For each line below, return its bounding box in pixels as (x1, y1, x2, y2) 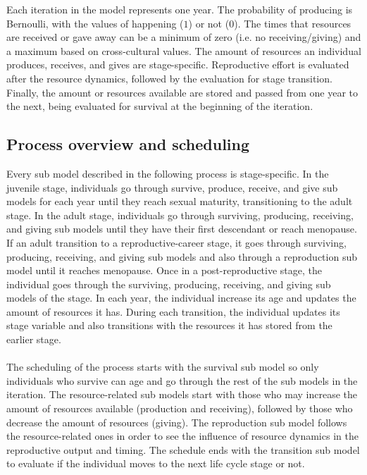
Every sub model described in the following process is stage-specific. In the (6, 166, 329, 180)
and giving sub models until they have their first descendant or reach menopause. (6, 221, 357, 236)
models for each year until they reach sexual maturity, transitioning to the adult (6, 194, 353, 209)
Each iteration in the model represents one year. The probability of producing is (6, 2, 353, 16)
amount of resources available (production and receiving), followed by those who (6, 401, 353, 416)
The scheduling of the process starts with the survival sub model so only (6, 359, 319, 374)
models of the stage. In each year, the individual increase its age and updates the (6, 290, 356, 305)
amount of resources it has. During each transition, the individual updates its (6, 304, 340, 319)
